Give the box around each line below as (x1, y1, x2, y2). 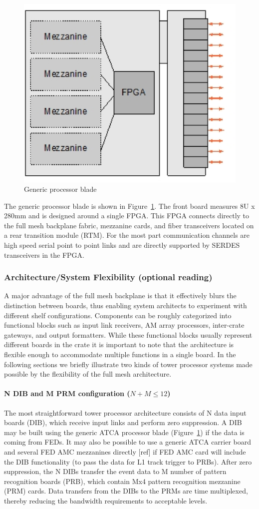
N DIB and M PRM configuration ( (4, 388, 130, 399)
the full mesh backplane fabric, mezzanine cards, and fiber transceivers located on (4, 220, 254, 230)
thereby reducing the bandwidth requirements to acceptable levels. (4, 495, 208, 506)
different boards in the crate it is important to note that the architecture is (4, 339, 234, 350)
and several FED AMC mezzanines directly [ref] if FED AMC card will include (4, 446, 246, 457)
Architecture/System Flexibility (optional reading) (4, 271, 213, 283)
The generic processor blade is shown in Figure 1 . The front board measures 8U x (4, 200, 255, 211)
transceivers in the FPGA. (4, 249, 84, 260)
